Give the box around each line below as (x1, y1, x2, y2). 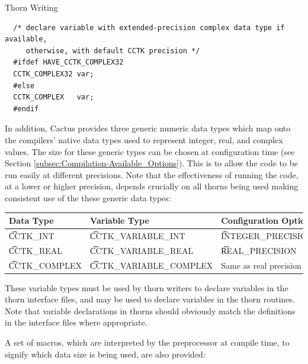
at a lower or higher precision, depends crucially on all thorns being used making (5, 180, 299, 192)
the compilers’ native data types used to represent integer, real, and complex (5, 133, 283, 146)
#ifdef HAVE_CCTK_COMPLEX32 (13, 58, 124, 67)
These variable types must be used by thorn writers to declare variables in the (5, 281, 288, 294)
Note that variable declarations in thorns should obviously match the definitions (5, 304, 296, 317)
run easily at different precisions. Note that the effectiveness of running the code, (5, 168, 299, 181)
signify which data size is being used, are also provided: (5, 347, 206, 360)
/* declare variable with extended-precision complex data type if (13, 23, 285, 32)
